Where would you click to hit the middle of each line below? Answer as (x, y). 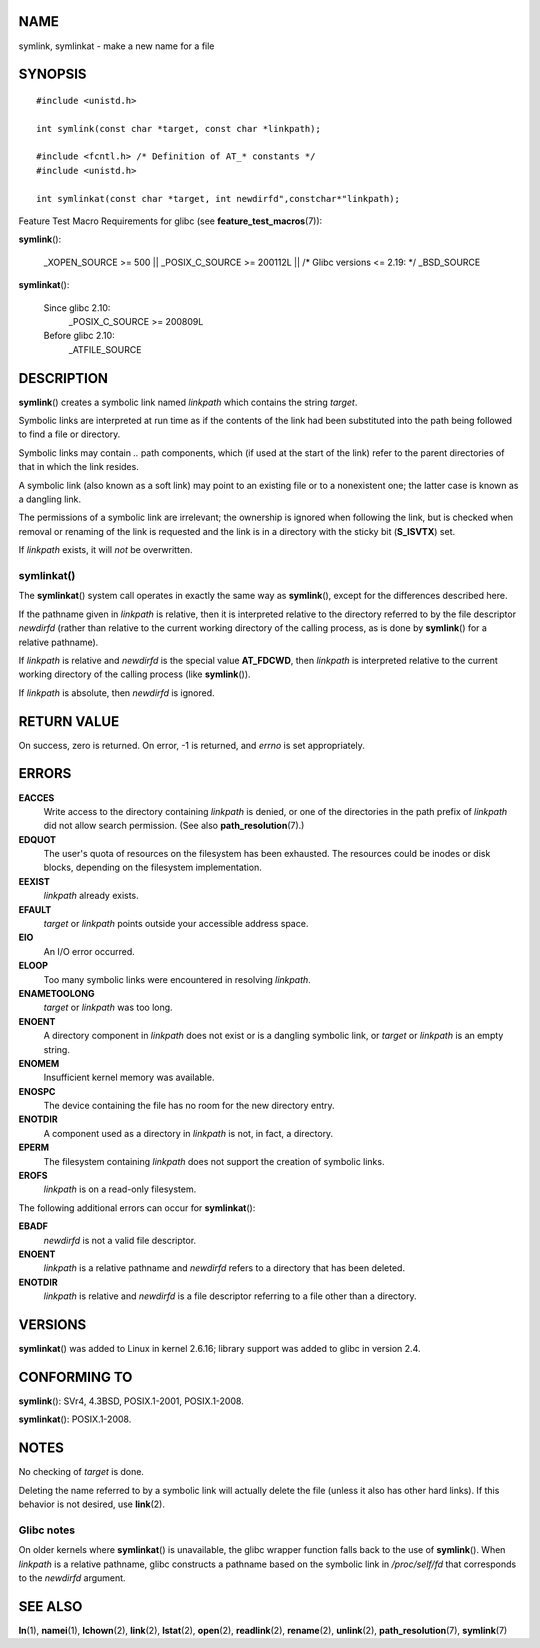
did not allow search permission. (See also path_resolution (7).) (174, 826)
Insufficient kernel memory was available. (129, 1077)
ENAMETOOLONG (56, 993)
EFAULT (35, 909)
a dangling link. (50, 499)
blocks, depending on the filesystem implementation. (152, 867)
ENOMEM (39, 1063)
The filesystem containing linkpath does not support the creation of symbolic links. (214, 1161)
